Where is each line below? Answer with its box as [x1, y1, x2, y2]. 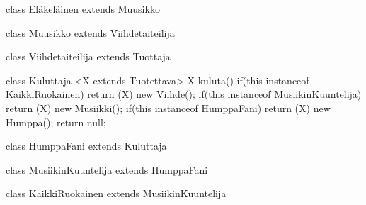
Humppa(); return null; [6, 114, 106, 129]
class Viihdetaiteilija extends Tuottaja [6, 49, 171, 64]
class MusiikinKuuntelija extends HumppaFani [6, 162, 208, 177]
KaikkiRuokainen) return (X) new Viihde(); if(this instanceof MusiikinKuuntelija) [6, 87, 362, 101]
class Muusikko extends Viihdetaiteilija [6, 25, 175, 40]
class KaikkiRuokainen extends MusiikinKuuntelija [6, 186, 227, 201]
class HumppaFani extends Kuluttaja [6, 138, 167, 153]
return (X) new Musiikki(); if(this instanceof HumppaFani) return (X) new [6, 100, 331, 115]
